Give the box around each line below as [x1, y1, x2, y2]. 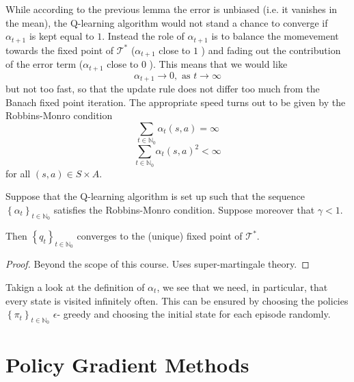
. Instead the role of [102, 29, 185, 43]
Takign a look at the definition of [5, 279, 145, 294]
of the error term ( [5, 57, 83, 71]
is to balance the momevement [211, 29, 339, 43]
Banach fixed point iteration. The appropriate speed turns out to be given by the [5, 94, 346, 109]
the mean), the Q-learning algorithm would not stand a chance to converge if [5, 15, 328, 29]
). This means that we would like [149, 57, 288, 71]
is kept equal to [29, 29, 94, 43]
